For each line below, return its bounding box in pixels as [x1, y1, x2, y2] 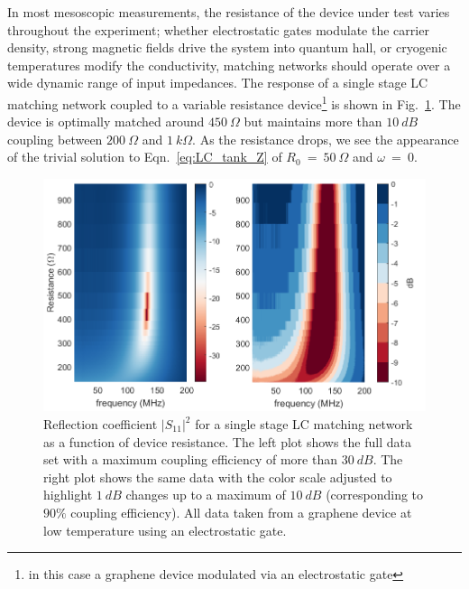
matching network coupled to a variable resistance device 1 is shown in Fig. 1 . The [7, 91, 461, 113]
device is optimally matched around [7, 112, 205, 131]
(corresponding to [326, 485, 424, 504]
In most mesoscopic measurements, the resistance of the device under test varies [7, 3, 450, 21]
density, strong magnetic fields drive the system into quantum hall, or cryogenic [7, 38, 447, 57]
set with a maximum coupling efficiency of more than [43, 450, 337, 469]
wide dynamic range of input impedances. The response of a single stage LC [7, 73, 428, 92]
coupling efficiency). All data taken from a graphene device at [70, 503, 412, 521]
